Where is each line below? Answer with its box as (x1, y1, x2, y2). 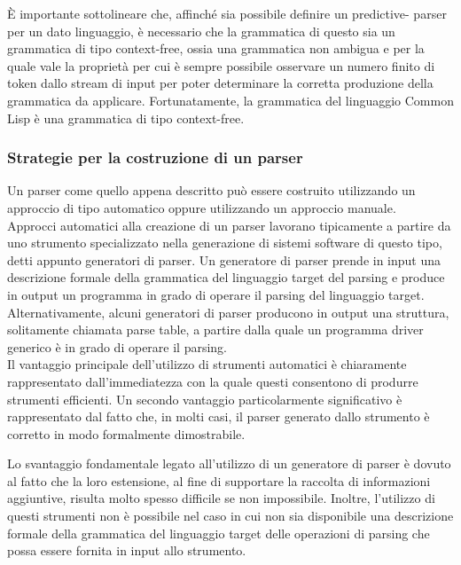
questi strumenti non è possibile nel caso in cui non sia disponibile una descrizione (7, 506, 454, 525)
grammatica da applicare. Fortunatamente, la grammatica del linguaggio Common (7, 90, 454, 109)
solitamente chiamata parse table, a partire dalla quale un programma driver (7, 320, 424, 339)
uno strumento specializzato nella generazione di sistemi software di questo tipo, (7, 233, 442, 252)
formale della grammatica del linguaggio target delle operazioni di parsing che (7, 523, 430, 542)
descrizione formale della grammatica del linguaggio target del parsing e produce (7, 268, 445, 286)
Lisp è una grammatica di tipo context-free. (7, 108, 245, 127)
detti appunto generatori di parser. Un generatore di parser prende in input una (7, 250, 441, 269)
